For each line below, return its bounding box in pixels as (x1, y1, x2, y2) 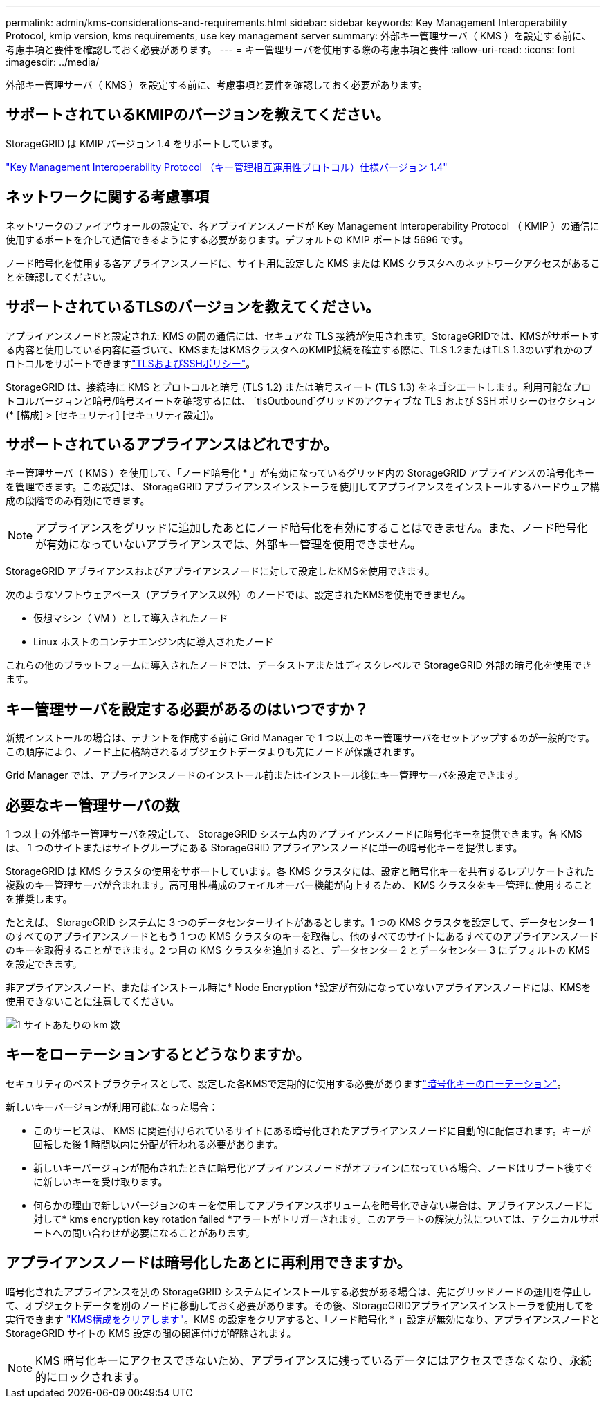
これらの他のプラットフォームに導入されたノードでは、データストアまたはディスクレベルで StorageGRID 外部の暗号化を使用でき (6, 659, 592, 672)
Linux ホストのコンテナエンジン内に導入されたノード (33, 636, 274, 648)
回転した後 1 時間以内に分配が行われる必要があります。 (33, 1138, 284, 1150)
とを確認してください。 (6, 270, 112, 283)
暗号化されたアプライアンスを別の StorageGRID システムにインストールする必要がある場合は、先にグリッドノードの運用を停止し (6, 1285, 592, 1297)
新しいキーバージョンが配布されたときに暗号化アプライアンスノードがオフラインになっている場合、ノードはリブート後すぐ (33, 1161, 594, 1174)
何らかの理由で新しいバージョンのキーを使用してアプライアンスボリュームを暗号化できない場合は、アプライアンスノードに (33, 1199, 594, 1211)
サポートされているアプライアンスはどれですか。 (6, 435, 338, 453)
